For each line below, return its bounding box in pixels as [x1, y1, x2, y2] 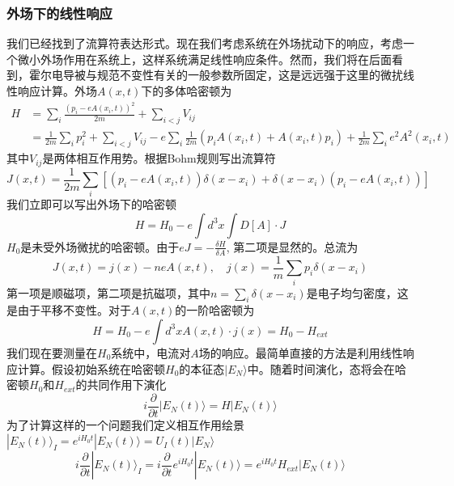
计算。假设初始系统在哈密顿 [17, 360, 165, 377]
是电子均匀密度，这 [306, 284, 409, 301]
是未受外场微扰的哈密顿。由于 [20, 238, 180, 255]
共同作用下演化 [87, 376, 167, 393]
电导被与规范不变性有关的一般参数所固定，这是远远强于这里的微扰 [51, 66, 403, 83]
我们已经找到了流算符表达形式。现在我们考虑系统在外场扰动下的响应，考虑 [6, 35, 403, 52]
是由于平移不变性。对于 [6, 302, 131, 319]
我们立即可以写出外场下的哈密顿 [6, 196, 176, 213]
